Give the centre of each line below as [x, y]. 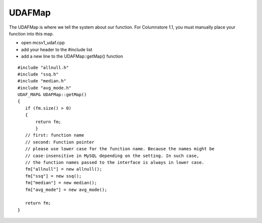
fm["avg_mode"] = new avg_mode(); [66, 190]
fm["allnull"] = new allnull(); [64, 169]
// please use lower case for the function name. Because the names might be [120, 149]
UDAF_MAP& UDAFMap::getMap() [52, 95]
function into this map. [32, 33]
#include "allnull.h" [43, 67]
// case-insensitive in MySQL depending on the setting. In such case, [112, 156]
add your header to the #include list [57, 49]
